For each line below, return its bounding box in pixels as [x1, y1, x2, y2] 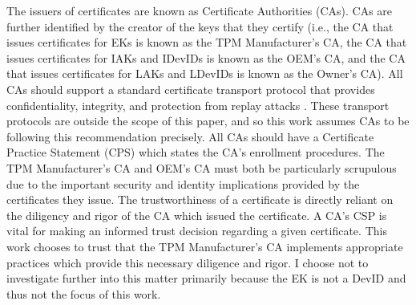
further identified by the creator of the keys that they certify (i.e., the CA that [6, 18, 394, 35]
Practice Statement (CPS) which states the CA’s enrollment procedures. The [6, 144, 385, 161]
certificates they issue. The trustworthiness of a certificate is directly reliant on [6, 191, 394, 208]
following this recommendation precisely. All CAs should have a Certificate [6, 128, 374, 144]
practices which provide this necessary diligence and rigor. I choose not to [6, 254, 369, 270]
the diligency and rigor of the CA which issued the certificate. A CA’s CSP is [6, 206, 387, 223]
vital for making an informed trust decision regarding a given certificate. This [6, 222, 387, 239]
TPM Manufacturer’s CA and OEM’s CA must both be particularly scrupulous [6, 159, 397, 176]
